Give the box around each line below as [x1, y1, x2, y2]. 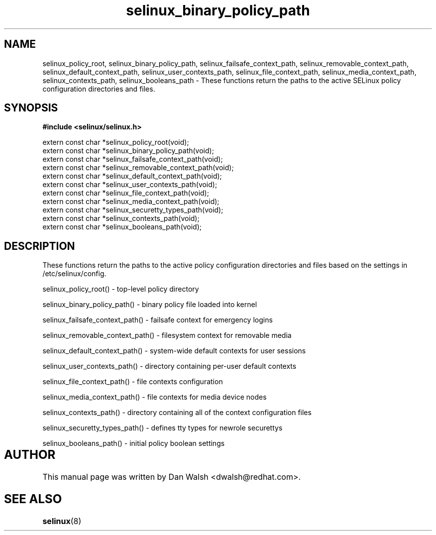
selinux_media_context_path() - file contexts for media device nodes [42, 393, 267, 402]
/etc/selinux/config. [42, 269, 107, 278]
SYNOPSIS [4, 102, 58, 114]
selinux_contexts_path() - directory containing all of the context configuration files [42, 408, 312, 417]
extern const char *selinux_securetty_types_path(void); [42, 206, 223, 214]
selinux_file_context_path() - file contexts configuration [42, 377, 223, 386]
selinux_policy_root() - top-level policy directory [42, 285, 199, 294]
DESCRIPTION [4, 239, 75, 252]
